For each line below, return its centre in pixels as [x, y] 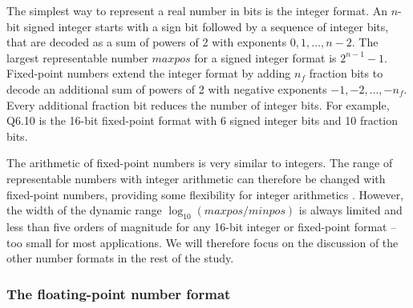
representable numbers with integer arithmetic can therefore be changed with [196, 178]
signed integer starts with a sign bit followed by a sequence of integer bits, [206, 26]
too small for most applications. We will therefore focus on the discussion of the [202, 242]
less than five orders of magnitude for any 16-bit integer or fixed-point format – [202, 226]
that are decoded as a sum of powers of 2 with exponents [147, 42]
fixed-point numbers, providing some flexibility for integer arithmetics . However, [205, 194]
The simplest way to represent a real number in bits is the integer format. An [197, 10]
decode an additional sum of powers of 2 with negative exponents [167, 88]
